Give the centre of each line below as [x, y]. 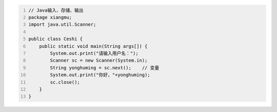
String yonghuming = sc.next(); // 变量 [105, 68]
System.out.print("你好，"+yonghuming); [100, 75]
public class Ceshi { [56, 39]
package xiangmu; [50, 17]
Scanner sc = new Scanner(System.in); [99, 61]
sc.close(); [65, 82]
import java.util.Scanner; [62, 25]
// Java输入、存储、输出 [56, 10]
